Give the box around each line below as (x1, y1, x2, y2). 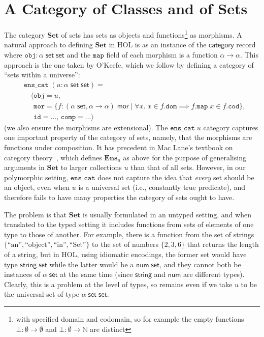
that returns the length (187, 239, 259, 249)
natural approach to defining (4, 39, 93, 50)
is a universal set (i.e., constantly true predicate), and (78, 182, 246, 192)
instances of (4, 269, 41, 279)
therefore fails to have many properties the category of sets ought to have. (4, 192, 235, 203)
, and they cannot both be (159, 259, 241, 269)
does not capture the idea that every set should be (97, 172, 254, 182)
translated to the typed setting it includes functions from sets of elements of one (4, 219, 254, 230)
